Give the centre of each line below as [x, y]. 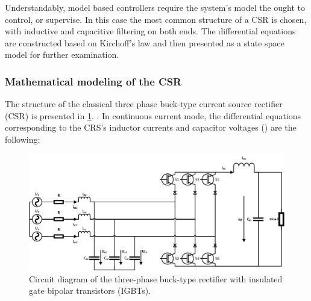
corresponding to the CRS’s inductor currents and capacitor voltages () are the [151, 127]
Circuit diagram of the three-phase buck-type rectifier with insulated [156, 278]
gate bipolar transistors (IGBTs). [90, 290]
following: [23, 139]
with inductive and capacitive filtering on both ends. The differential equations [150, 31]
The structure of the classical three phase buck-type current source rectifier [144, 104]
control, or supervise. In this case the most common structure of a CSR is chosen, [156, 19]
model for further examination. [62, 54]
